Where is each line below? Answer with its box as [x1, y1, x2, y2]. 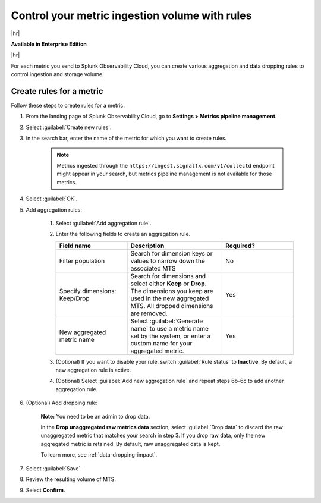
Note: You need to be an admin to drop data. [40, 413, 150, 420]
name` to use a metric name [130, 324, 209, 332]
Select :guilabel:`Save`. [26, 464, 83, 472]
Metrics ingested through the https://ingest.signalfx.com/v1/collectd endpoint [56, 162, 275, 169]
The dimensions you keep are [130, 287, 213, 295]
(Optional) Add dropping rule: [26, 399, 98, 407]
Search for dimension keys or [130, 249, 213, 257]
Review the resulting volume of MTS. [26, 476, 116, 483]
